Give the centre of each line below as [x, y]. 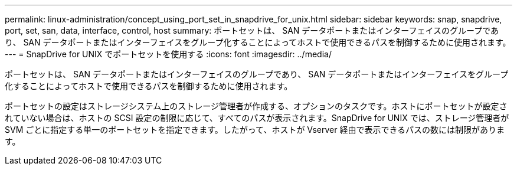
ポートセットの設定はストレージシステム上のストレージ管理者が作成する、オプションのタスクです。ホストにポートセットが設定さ [256, 106]
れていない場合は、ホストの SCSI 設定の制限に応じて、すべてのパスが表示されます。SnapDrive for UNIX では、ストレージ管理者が [257, 118]
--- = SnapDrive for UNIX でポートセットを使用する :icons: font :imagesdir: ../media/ [168, 54]
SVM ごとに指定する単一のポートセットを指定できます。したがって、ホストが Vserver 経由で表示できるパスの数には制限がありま [255, 130]
